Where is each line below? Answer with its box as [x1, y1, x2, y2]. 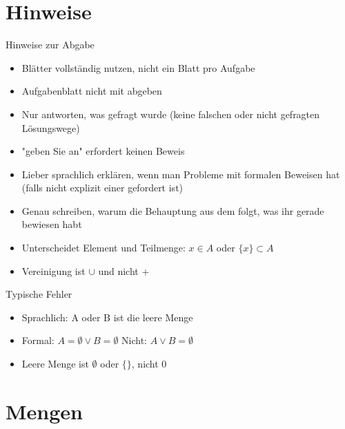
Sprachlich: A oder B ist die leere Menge [21, 309, 193, 324]
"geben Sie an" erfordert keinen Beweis [21, 144, 185, 158]
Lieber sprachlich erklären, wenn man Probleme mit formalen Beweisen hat [21, 166, 340, 181]
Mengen [6, 397, 83, 425]
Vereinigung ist [21, 263, 86, 278]
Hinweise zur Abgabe [6, 37, 95, 52]
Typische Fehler [6, 287, 72, 301]
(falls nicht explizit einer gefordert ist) [21, 180, 184, 195]
